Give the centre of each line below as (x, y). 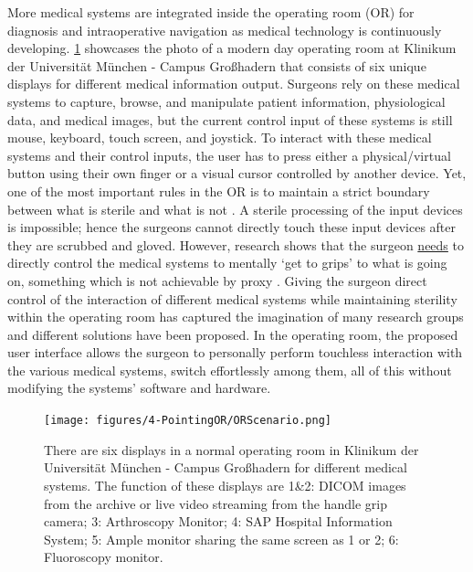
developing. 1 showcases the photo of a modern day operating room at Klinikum (232, 48)
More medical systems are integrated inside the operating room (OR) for (211, 12)
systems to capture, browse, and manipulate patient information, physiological (226, 101)
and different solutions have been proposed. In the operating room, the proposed (233, 334)
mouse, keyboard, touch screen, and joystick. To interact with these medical (220, 138)
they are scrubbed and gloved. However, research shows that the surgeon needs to (236, 244)
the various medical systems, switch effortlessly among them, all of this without (230, 370)
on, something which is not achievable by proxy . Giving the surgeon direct (217, 280)
